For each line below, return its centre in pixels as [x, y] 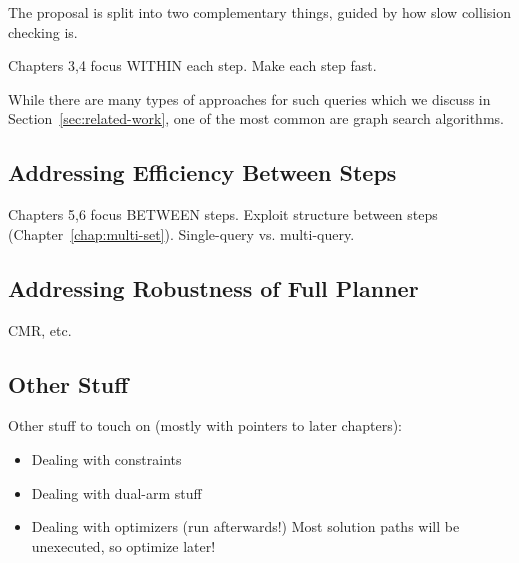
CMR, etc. [40, 329]
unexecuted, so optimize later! [123, 545]
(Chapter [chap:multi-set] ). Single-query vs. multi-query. [181, 233]
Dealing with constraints [106, 458]
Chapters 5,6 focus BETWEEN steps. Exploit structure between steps [223, 214]
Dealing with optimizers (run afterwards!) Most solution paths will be [245, 526]
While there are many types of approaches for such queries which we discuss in [249, 98]
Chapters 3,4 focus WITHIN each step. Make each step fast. [192, 65]
